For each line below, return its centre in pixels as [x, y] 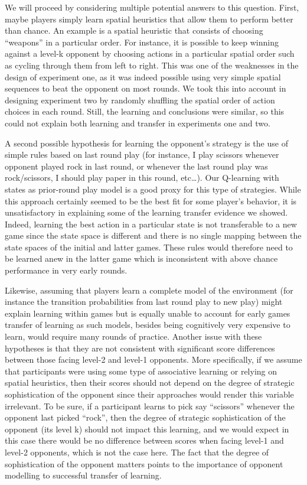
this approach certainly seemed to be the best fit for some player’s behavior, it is [151, 201]
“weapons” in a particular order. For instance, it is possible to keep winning [142, 42]
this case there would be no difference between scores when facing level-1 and [144, 440]
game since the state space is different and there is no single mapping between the [153, 235]
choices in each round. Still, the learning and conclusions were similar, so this [145, 111]
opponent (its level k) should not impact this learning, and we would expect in [147, 429]
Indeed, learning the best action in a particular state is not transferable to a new [151, 224]
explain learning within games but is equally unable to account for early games [148, 313]
